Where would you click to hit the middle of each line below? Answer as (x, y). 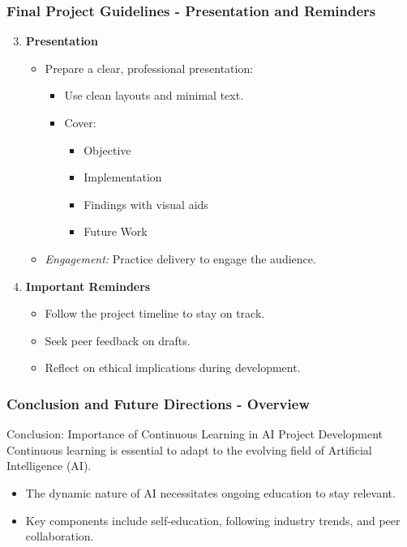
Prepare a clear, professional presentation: (149, 68)
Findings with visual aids (146, 204)
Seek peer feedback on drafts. (118, 340)
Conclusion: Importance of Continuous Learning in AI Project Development (195, 434)
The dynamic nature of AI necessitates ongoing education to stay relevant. (210, 492)
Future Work (116, 231)
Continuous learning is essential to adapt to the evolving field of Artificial (189, 449)
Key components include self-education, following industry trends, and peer (213, 520)
